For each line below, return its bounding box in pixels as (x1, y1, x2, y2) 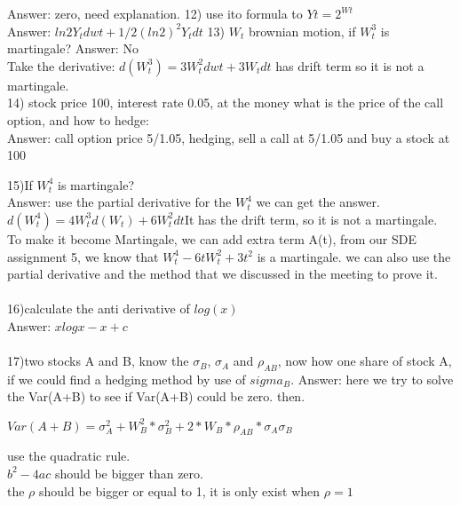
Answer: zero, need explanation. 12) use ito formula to (7, 4, 303, 22)
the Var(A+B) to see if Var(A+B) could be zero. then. (7, 387, 305, 406)
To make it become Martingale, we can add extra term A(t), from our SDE (7, 229, 417, 248)
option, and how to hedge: (7, 110, 149, 129)
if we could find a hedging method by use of (7, 369, 246, 388)
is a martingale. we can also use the (257, 247, 451, 265)
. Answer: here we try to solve (290, 369, 454, 388)
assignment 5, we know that (7, 247, 159, 265)
